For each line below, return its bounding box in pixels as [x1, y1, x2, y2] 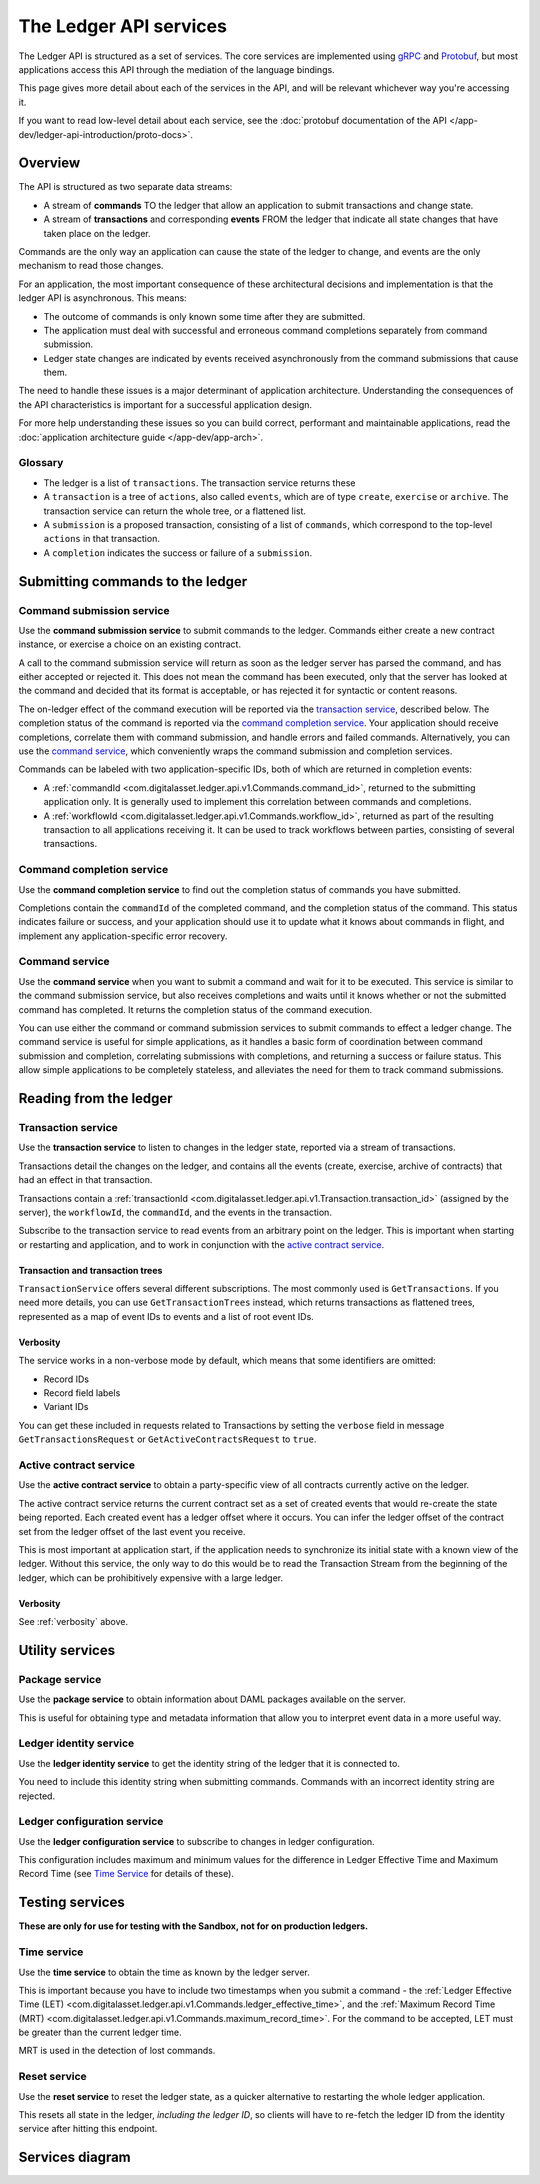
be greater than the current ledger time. [18, 2026, 182, 2039]
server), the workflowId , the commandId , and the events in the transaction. [18, 1206, 332, 1218]
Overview [18, 155, 81, 172]
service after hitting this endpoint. [18, 2123, 158, 2135]
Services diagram [18, 2149, 132, 2166]
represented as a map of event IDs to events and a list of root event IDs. [18, 1310, 314, 1322]
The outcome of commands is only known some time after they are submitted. [43, 310, 366, 322]
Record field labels [43, 1387, 121, 1399]
